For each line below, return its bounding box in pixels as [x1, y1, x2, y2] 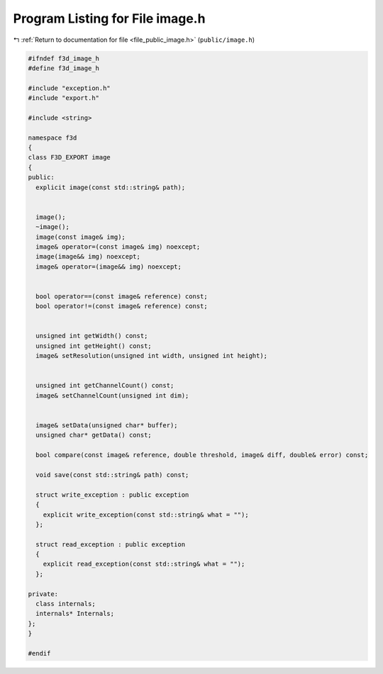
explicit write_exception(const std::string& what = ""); [43, 510, 249, 519]
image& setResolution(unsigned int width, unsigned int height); [35, 352, 268, 360]
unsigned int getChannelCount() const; [35, 381, 174, 390]
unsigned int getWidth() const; [35, 332, 148, 340]
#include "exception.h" [28, 84, 111, 92]
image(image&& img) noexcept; [35, 252, 141, 261]
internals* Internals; [35, 610, 115, 618]
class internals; [35, 600, 96, 608]
